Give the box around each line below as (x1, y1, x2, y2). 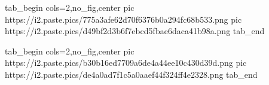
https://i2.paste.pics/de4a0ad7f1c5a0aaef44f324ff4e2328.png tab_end (5, 68, 258, 80)
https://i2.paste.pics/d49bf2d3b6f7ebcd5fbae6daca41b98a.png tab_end (5, 25, 265, 37)
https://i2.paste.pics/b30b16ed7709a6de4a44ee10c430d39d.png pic (5, 56, 247, 69)
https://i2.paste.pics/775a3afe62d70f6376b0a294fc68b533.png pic (5, 13, 242, 25)
